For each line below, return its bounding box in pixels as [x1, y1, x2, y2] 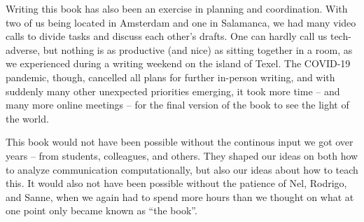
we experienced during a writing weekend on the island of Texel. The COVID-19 [6, 56, 351, 71]
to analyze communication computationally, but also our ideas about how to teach [6, 162, 358, 176]
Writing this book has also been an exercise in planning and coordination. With [6, 1, 348, 15]
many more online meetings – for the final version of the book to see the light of [6, 97, 349, 112]
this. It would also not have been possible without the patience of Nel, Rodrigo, [6, 176, 347, 190]
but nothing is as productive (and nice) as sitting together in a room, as [43, 42, 353, 57]
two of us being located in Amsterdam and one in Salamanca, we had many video [6, 15, 356, 29]
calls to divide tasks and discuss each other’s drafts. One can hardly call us [6, 29, 328, 43]
